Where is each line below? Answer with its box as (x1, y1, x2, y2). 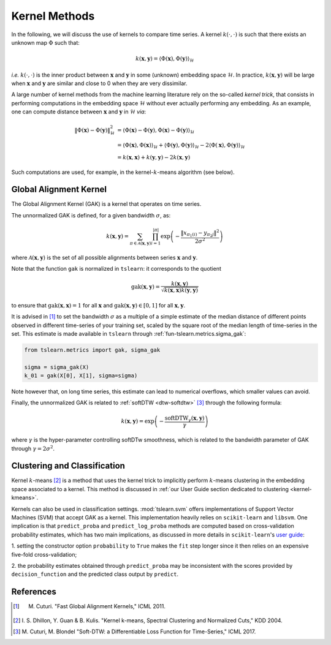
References (11, 587, 56, 597)
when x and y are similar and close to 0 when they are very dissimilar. (11, 80, 188, 87)
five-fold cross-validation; (11, 551, 77, 558)
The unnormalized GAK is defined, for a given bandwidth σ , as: (11, 211, 171, 219)
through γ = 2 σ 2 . (11, 444, 55, 452)
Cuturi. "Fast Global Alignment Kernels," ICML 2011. (36, 603, 165, 610)
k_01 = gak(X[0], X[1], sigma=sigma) (24, 372, 138, 379)
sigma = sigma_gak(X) (24, 363, 89, 371)
